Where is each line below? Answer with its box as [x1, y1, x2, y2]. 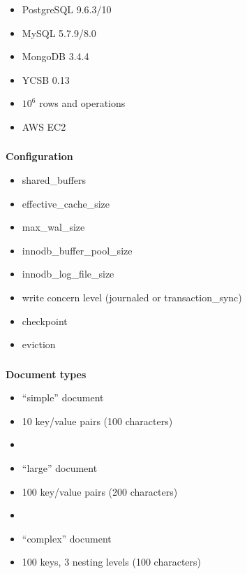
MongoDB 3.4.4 [22, 49, 89, 64]
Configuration [6, 149, 73, 164]
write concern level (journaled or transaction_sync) [22, 289, 242, 304]
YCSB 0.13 [22, 72, 70, 87]
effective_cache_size [22, 196, 110, 210]
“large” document [22, 461, 98, 475]
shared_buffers [22, 173, 87, 187]
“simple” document [22, 390, 104, 405]
